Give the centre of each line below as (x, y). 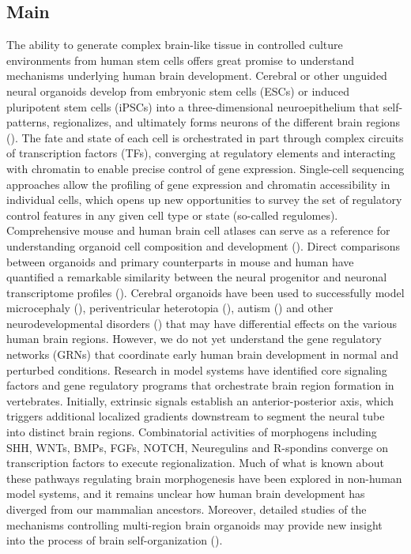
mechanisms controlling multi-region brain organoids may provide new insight (194, 524)
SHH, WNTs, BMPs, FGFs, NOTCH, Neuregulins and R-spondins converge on (198, 447)
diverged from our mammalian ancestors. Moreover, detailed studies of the (187, 509)
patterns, (28, 122)
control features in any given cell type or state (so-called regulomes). (172, 215)
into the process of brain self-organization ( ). (115, 540)
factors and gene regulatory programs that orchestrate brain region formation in (200, 385)
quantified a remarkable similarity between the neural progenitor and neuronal (197, 277)
